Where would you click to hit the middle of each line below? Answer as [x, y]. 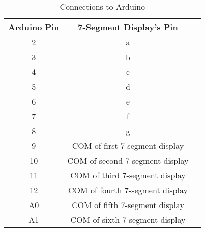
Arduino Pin [34, 27]
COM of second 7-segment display [128, 160]
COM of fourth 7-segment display [128, 190]
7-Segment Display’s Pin [128, 27]
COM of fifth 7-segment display [128, 205]
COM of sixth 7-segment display [128, 220]
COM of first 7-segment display [128, 146]
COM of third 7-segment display [128, 175]
